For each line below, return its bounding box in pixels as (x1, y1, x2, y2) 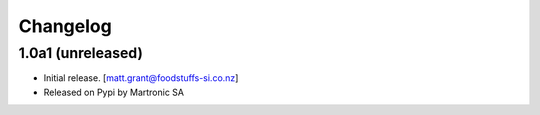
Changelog (18, 15, 112, 37)
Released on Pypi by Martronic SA (43, 86, 185, 98)
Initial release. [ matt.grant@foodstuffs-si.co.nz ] (43, 72, 239, 84)
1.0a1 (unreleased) (18, 44, 144, 62)
